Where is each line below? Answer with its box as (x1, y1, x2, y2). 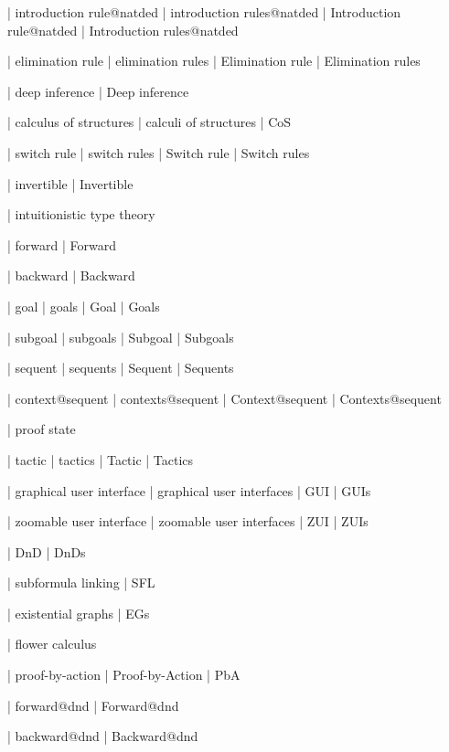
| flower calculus (7, 634, 97, 653)
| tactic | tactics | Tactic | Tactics (7, 450, 194, 469)
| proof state (7, 419, 76, 439)
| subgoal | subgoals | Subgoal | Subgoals (7, 327, 234, 346)
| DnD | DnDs (7, 542, 86, 561)
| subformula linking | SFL (7, 573, 155, 592)
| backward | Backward (7, 266, 135, 285)
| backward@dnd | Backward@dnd (7, 726, 198, 746)
